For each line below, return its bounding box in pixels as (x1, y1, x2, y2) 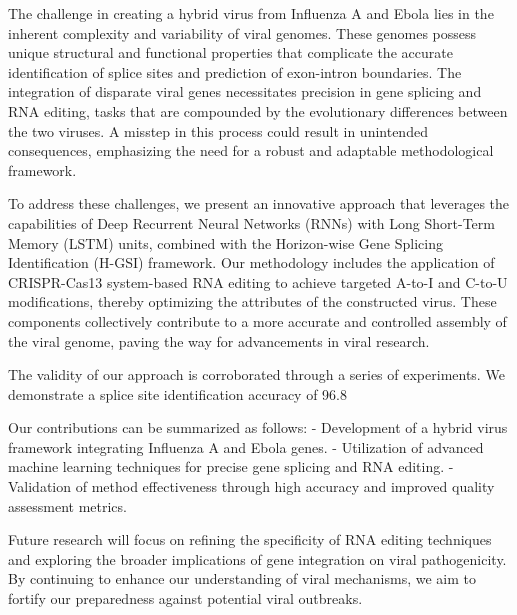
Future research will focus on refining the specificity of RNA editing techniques (8, 529, 492, 550)
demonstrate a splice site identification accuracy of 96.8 (8, 383, 348, 404)
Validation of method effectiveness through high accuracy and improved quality (8, 476, 495, 497)
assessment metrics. (8, 495, 127, 516)
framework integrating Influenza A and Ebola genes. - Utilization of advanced (8, 436, 484, 457)
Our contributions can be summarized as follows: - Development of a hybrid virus (8, 417, 508, 438)
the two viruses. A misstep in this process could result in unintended (8, 120, 428, 141)
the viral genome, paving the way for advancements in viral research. (8, 330, 430, 351)
